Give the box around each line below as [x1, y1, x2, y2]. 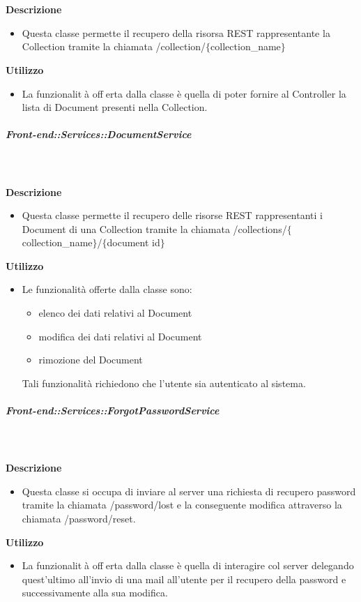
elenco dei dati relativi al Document [38, 306, 192, 320]
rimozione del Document [38, 352, 143, 367]
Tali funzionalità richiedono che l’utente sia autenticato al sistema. [22, 375, 306, 390]
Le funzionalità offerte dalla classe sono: [22, 282, 192, 296]
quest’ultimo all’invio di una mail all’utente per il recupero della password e [22, 571, 346, 586]
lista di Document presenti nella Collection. [22, 100, 208, 114]
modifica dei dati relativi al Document [38, 329, 202, 343]
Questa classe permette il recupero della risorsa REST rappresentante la [22, 25, 330, 40]
